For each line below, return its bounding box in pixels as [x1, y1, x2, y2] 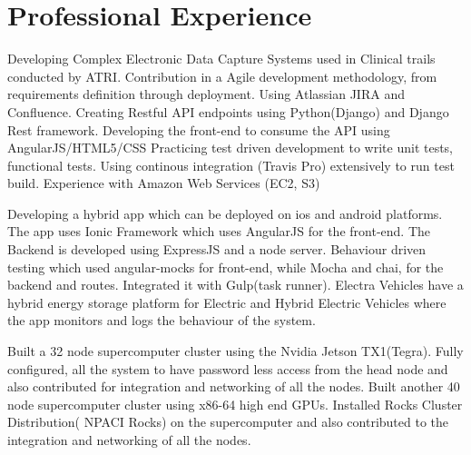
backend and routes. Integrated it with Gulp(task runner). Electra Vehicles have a [7, 275, 464, 294]
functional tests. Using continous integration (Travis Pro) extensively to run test [7, 155, 455, 174]
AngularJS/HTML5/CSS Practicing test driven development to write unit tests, [7, 138, 454, 157]
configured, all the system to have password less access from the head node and [7, 359, 448, 378]
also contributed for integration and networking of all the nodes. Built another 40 [7, 377, 460, 396]
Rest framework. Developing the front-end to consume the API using [7, 120, 390, 139]
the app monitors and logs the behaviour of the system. [7, 311, 316, 330]
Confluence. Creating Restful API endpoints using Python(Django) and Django [7, 102, 449, 121]
